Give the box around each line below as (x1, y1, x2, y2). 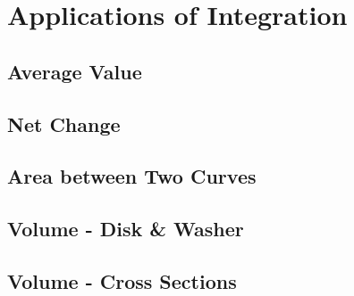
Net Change (7, 110, 121, 137)
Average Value (7, 57, 142, 85)
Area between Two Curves (7, 162, 257, 190)
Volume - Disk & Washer (7, 215, 244, 243)
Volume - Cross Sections (7, 267, 237, 294)
